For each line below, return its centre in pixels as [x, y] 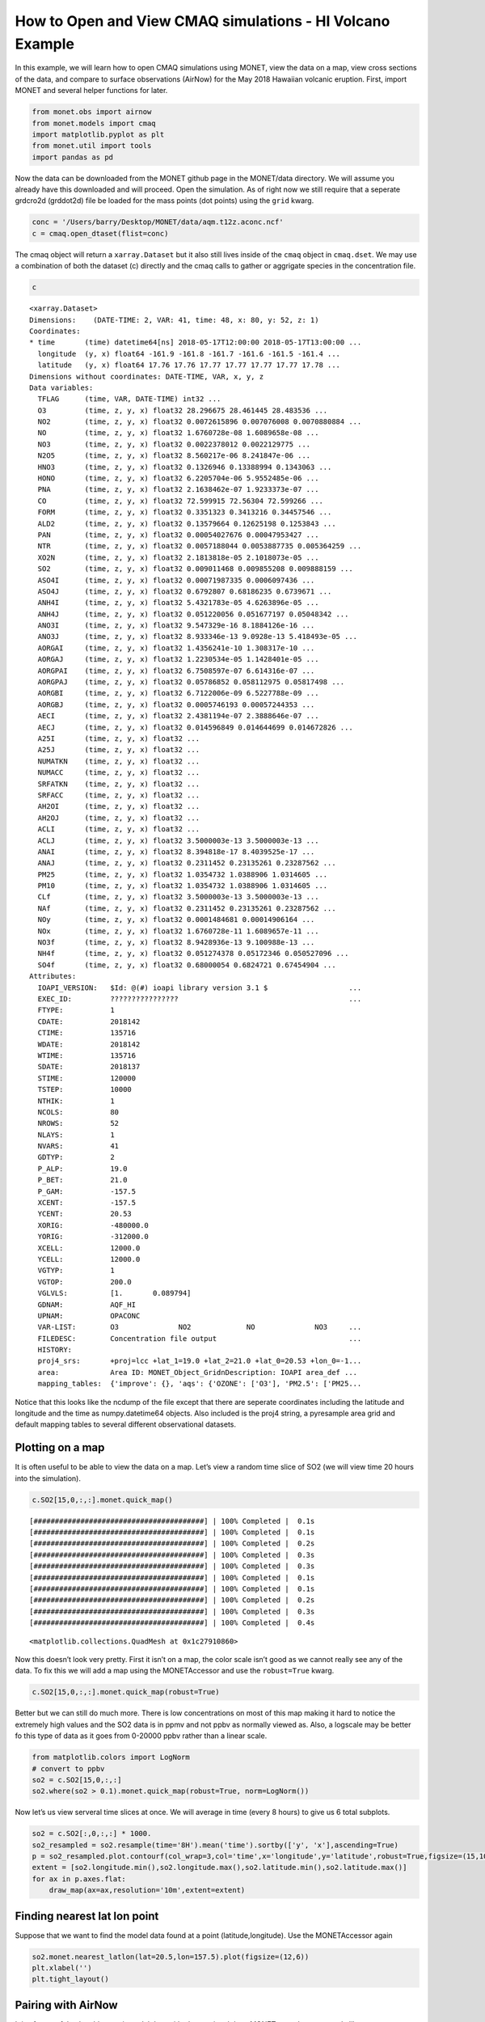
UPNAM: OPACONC [89, 1316]
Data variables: [61, 387]
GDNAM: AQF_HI [87, 1305]
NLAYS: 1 [76, 1135]
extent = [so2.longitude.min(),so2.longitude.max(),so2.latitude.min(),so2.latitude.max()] [219, 1868]
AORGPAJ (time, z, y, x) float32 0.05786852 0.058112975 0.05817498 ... [191, 682]
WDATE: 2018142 [89, 1044]
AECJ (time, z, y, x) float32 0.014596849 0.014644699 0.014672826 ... [195, 727]
